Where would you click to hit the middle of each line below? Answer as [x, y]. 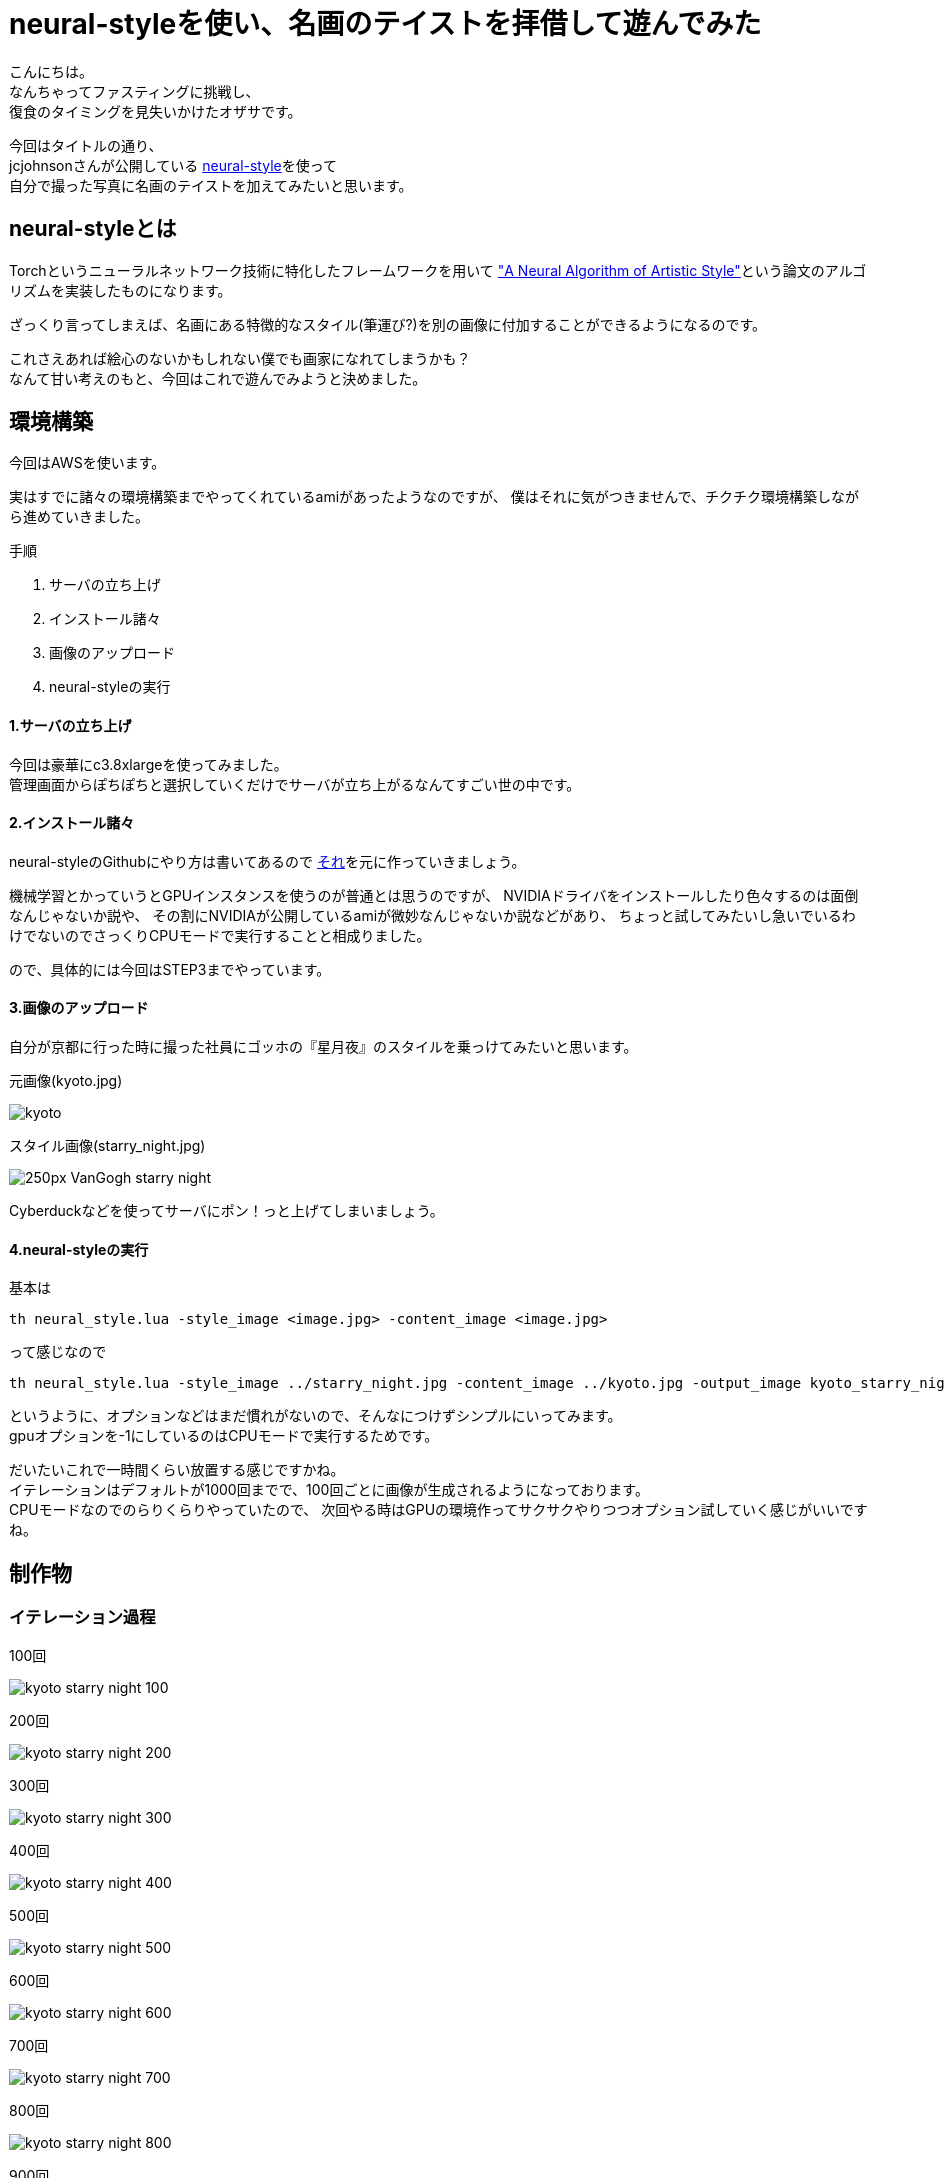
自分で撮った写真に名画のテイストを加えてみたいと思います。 [211, 185]
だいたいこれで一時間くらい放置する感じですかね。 [177, 1470]
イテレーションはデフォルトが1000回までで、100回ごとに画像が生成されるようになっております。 [329, 1490]
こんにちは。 [51, 71]
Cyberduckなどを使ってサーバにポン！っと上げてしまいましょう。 [226, 1211]
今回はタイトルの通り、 [86, 145]
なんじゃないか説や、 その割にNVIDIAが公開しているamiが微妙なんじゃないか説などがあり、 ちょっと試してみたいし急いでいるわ [432, 915]
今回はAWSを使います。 [87, 463]
